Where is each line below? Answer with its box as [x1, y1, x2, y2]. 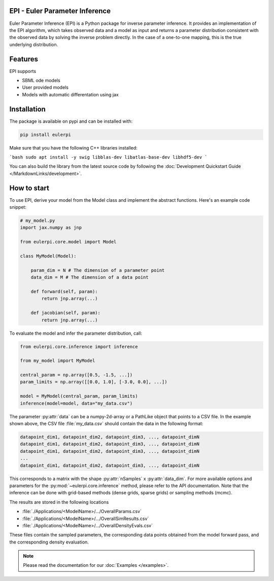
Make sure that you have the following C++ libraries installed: [9, 144, 138, 151]
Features [9, 55, 38, 63]
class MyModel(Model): [20, 253, 77, 259]
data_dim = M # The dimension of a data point [30, 274, 149, 280]
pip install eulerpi [20, 132, 71, 137]
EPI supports [9, 68, 37, 74]
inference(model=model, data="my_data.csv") [20, 401, 133, 406]
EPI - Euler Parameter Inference [9, 7, 111, 15]
